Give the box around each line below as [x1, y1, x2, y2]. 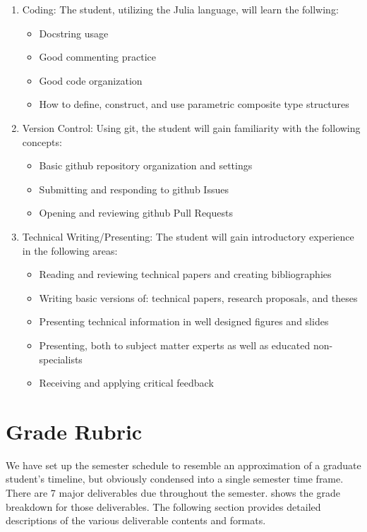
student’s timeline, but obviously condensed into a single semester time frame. [6, 471, 344, 486]
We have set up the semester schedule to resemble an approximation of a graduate [6, 457, 361, 472]
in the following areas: [22, 243, 118, 258]
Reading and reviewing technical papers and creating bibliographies [39, 267, 332, 282]
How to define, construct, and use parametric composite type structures [39, 97, 349, 111]
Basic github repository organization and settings [39, 158, 253, 173]
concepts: [22, 134, 62, 149]
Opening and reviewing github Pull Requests [39, 205, 233, 220]
